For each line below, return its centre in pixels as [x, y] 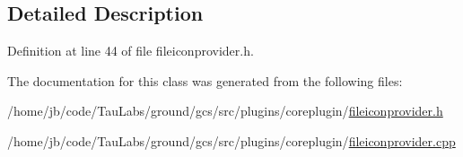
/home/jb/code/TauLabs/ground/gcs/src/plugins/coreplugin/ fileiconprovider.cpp [231, 140]
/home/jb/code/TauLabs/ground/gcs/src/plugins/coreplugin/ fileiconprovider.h [225, 111]
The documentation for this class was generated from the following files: [205, 80]
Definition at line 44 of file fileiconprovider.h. [131, 51]
